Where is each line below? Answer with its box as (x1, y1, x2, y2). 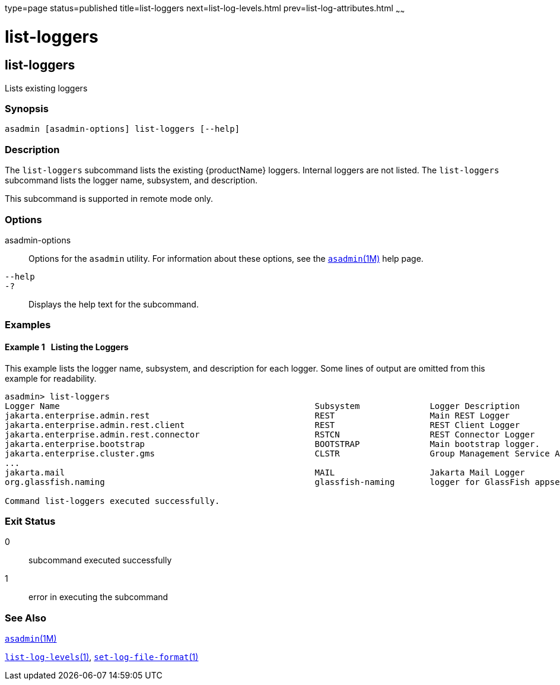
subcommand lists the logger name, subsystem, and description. (5, 175, 258, 186)
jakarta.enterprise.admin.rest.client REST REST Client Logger (5, 420, 520, 430)
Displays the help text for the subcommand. (28, 299, 199, 309)
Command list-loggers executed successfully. (5, 496, 220, 506)
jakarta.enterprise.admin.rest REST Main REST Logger (5, 410, 510, 420)
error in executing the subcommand (28, 592, 168, 602)
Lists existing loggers (5, 83, 88, 93)
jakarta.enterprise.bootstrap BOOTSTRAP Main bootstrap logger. (5, 439, 540, 449)
